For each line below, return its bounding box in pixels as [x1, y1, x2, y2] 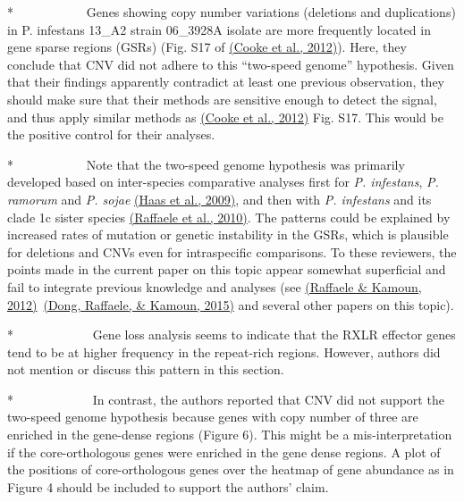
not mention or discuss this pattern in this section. [7, 360, 284, 379]
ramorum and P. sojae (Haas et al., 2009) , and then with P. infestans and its [7, 189, 432, 208]
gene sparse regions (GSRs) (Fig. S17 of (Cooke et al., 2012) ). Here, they [7, 38, 407, 56]
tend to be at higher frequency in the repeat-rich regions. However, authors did [7, 342, 441, 361]
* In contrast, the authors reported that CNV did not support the [7, 389, 444, 408]
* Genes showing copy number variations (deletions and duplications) [7, 3, 456, 21]
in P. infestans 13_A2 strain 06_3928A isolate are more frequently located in [7, 20, 431, 38]
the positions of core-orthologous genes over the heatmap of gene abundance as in [7, 460, 454, 479]
